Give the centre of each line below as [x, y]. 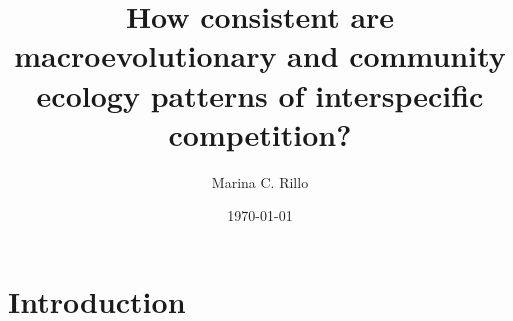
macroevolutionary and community [260, 55]
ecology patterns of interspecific [260, 94]
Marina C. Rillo [260, 181]
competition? [260, 133]
